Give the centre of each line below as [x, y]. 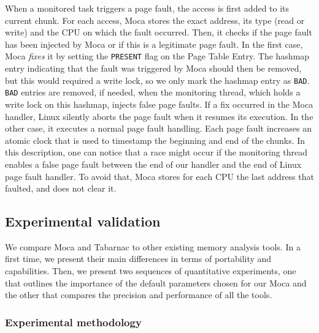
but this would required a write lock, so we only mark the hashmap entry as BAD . [157, 80]
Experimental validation [83, 221]
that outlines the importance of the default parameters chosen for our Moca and [156, 282]
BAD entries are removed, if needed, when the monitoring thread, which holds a [153, 92]
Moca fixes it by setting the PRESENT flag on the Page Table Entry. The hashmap [157, 56]
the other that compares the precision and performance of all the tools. [139, 295]
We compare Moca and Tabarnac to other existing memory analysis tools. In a [153, 246]
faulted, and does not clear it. [61, 188]
